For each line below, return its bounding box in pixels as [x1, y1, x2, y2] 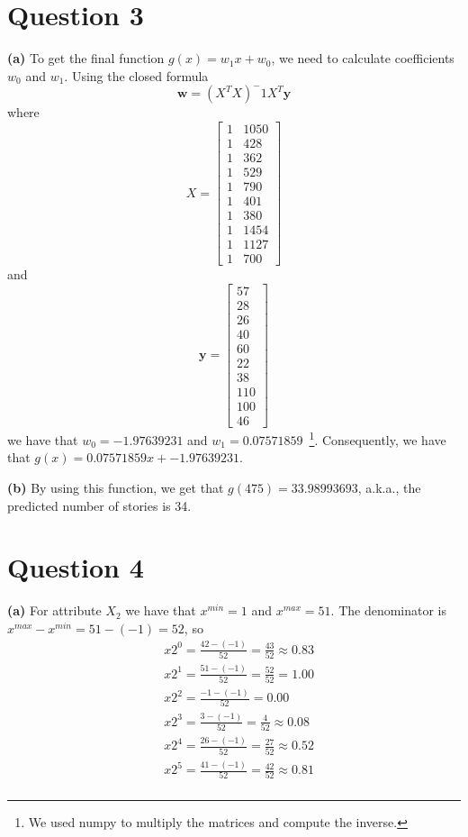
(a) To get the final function [7, 49, 165, 68]
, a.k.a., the [357, 478, 421, 496]
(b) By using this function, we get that [7, 478, 224, 496]
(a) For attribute [7, 601, 102, 620]
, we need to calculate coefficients [271, 49, 454, 68]
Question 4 [7, 549, 144, 586]
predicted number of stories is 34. [7, 496, 192, 514]
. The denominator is [330, 601, 447, 620]
